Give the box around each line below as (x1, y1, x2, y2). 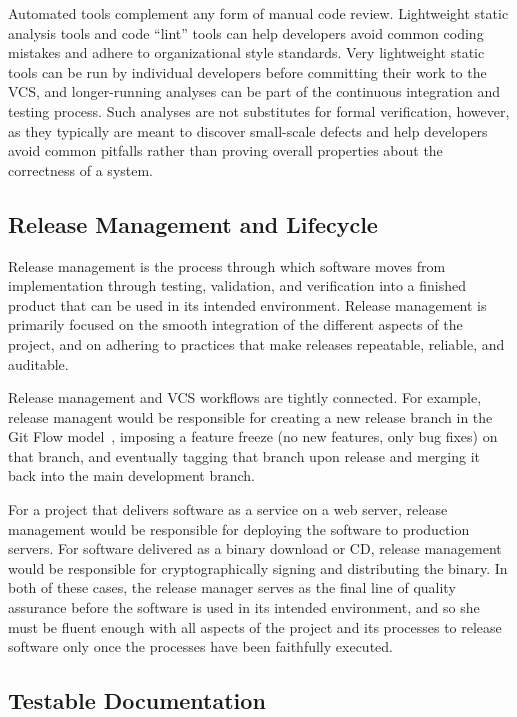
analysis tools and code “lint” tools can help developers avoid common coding (8, 22, 484, 43)
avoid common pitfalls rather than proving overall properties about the (8, 140, 443, 161)
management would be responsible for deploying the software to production (8, 518, 470, 539)
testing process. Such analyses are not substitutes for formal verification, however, (8, 100, 510, 121)
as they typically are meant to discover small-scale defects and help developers (8, 120, 488, 141)
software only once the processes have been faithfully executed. (8, 636, 393, 657)
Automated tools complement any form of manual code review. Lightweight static (8, 3, 509, 23)
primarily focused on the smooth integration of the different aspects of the (8, 314, 463, 335)
